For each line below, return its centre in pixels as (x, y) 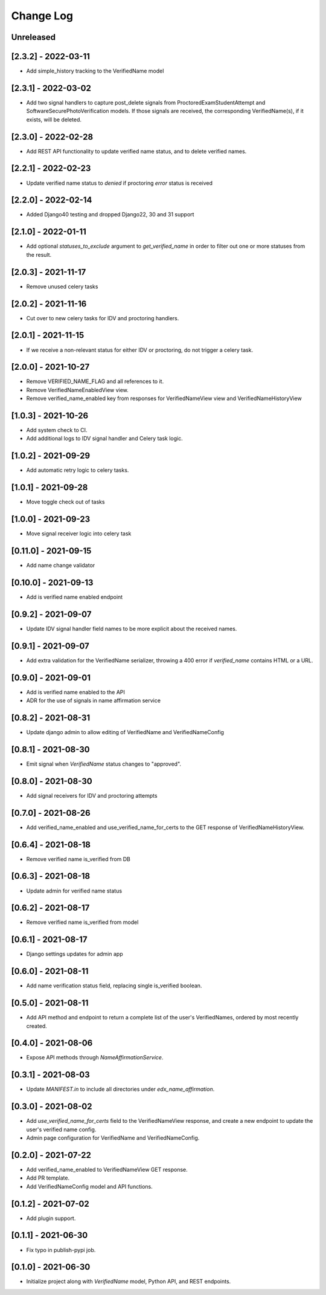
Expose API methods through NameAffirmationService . (95, 1058)
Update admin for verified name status (74, 891)
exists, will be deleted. (54, 119)
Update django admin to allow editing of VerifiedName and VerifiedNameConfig (125, 732)
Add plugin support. (51, 1218)
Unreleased (34, 37)
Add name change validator (61, 566)
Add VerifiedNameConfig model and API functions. (90, 1186)
